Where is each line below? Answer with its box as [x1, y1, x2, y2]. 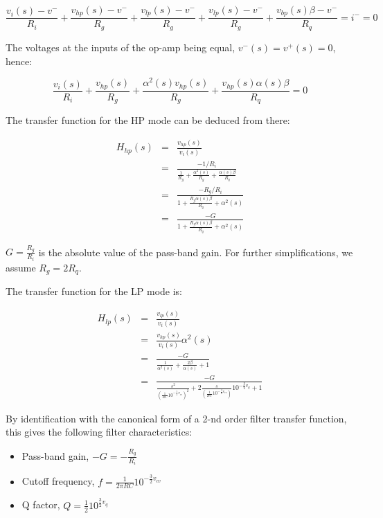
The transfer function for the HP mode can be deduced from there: [6, 113, 290, 127]
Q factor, [21, 497, 60, 512]
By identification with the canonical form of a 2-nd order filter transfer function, [6, 411, 347, 425]
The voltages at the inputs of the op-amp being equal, [6, 39, 235, 54]
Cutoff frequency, [21, 474, 95, 488]
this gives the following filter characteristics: [6, 425, 193, 439]
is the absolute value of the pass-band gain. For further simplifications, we [38, 244, 353, 259]
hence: [6, 53, 33, 68]
